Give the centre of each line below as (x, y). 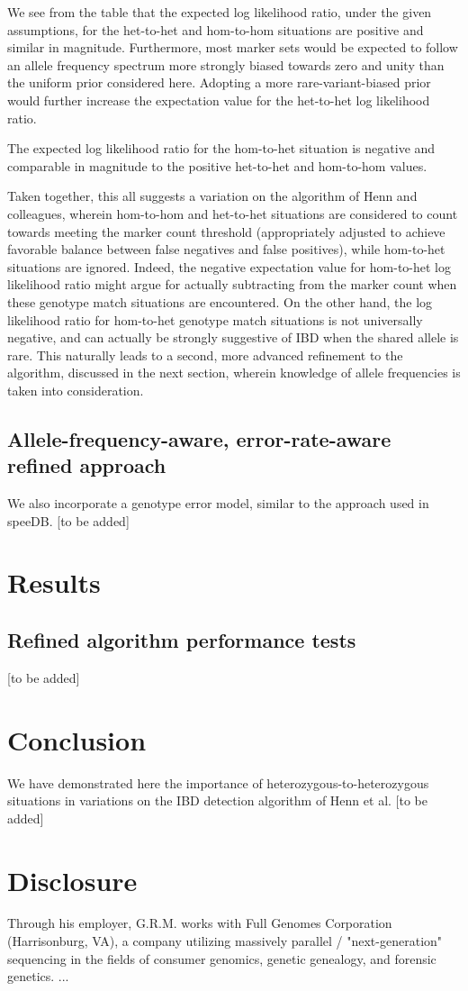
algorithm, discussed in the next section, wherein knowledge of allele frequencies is (234, 373)
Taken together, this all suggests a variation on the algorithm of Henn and (212, 196)
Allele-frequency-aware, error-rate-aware (199, 438)
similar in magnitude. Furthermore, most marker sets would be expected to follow (233, 47)
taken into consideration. (76, 390)
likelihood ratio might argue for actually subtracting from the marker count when (232, 284)
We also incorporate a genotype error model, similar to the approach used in (218, 503)
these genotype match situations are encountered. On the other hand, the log (220, 301)
